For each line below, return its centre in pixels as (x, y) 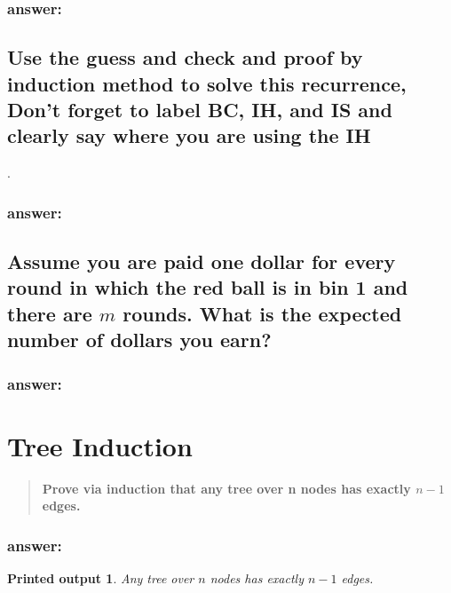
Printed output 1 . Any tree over (101, 577)
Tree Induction (100, 445)
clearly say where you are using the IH (189, 135)
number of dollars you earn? (139, 340)
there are (50, 313)
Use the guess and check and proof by (185, 57)
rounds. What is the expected (262, 313)
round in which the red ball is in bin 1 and (208, 287)
